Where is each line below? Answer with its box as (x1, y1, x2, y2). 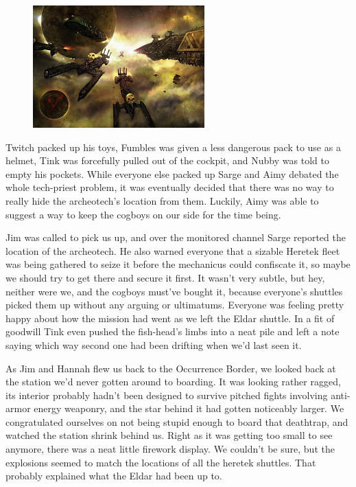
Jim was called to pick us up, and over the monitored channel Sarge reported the (5, 230, 346, 245)
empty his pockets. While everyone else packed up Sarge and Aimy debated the (5, 166, 339, 181)
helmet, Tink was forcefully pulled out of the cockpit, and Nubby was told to (5, 153, 329, 168)
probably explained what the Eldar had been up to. (5, 468, 222, 483)
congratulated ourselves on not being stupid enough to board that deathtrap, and (5, 414, 348, 429)
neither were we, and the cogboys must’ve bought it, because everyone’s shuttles (5, 284, 343, 298)
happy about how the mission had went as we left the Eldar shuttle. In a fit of (5, 310, 335, 325)
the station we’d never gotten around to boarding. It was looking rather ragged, (5, 374, 341, 389)
